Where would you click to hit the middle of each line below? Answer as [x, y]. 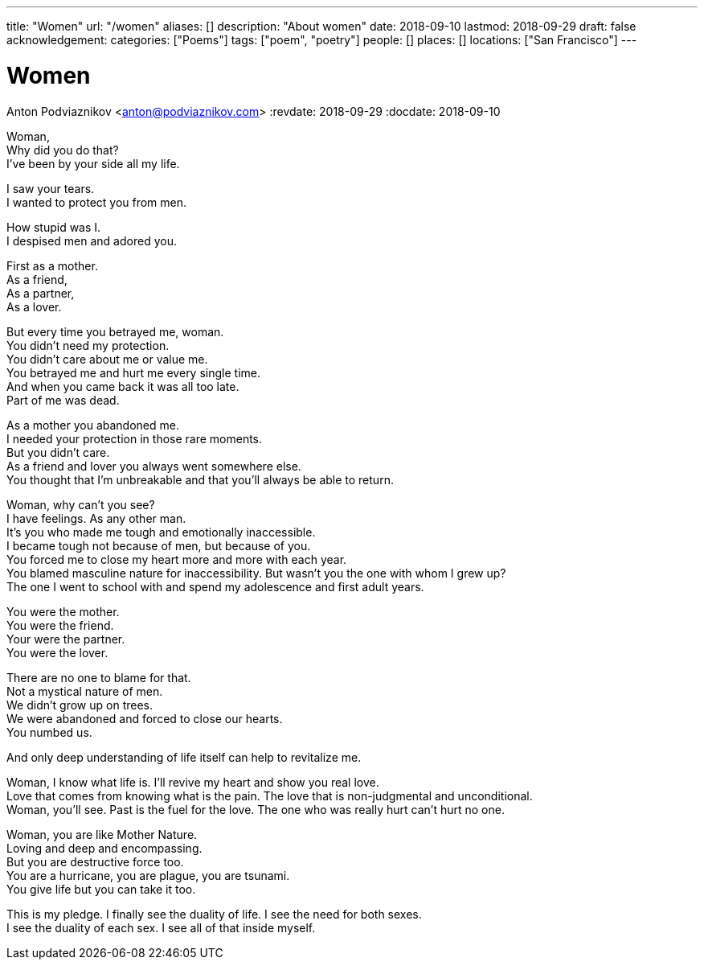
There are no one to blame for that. [99, 677]
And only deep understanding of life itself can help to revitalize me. [184, 757]
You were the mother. [63, 611]
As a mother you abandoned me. [93, 425]
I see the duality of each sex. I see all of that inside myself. [161, 927]
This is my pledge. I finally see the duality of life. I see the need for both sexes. [214, 914]
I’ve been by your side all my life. [93, 163]
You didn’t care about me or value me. [107, 359]
